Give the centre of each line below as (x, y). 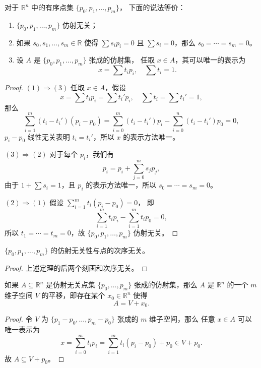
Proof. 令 (19, 319)
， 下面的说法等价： (152, 7)
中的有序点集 (52, 7)
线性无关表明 (49, 136)
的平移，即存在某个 (73, 295)
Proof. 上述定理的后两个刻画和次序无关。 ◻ (76, 267)
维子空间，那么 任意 (182, 319)
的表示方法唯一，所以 (121, 185)
